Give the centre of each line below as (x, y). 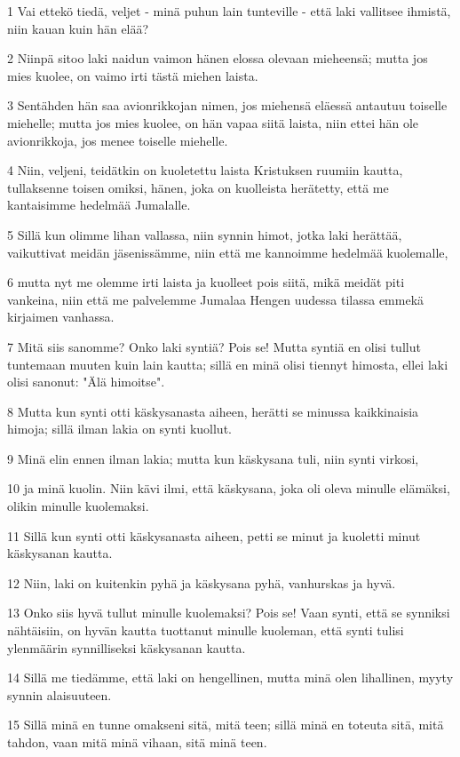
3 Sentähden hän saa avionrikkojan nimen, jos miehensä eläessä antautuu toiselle (227, 105)
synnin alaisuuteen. (59, 694)
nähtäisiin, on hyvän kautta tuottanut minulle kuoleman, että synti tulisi (206, 630)
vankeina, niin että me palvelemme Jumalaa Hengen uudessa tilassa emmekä (216, 299)
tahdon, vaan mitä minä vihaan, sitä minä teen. (137, 742)
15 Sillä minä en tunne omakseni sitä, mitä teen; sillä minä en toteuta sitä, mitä (226, 725)
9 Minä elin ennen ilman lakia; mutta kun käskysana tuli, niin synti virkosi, (213, 458)
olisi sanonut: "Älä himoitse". (86, 382)
